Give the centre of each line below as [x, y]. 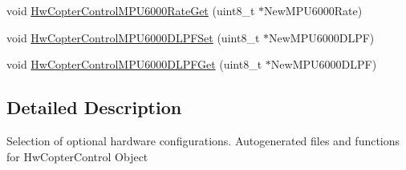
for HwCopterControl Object [77, 156]
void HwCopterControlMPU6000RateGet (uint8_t [131, 10]
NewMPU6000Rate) [313, 10]
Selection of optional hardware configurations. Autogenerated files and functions [203, 140]
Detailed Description [94, 107]
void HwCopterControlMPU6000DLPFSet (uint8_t [133, 37]
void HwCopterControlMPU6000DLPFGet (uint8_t [134, 64]
